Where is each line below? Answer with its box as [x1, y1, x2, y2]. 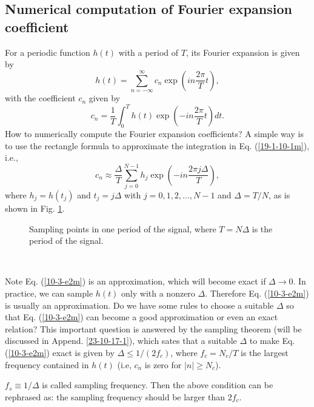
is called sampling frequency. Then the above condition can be [42, 378, 273, 391]
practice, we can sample [5, 286, 93, 299]
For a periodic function [5, 45, 90, 58]
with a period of [118, 45, 179, 58]
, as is [269, 188, 290, 201]
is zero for [144, 358, 182, 371]
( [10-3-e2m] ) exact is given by [5, 346, 115, 358]
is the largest [241, 346, 289, 358]
